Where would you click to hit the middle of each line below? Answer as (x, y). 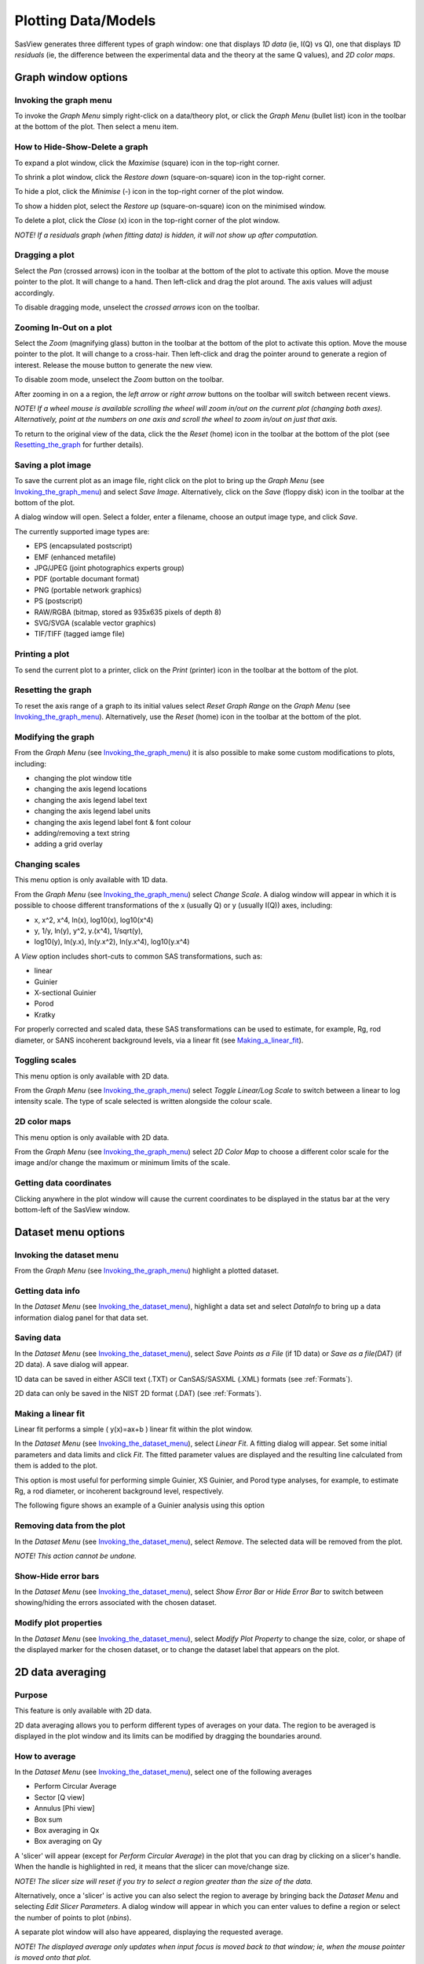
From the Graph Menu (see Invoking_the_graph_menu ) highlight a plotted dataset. (146, 1271)
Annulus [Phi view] (64, 1808)
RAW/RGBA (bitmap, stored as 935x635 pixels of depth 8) (128, 612)
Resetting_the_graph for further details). (79, 445)
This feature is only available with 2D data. (83, 1711)
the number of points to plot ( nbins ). (73, 1918)
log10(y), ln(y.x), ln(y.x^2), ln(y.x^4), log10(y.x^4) (112, 942)
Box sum (48, 1819)
